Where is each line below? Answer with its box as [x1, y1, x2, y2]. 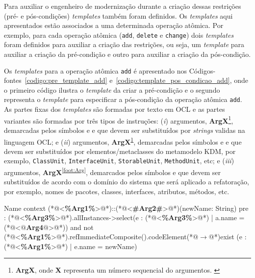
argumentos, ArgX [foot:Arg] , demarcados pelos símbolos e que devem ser [4, 166, 221, 177]
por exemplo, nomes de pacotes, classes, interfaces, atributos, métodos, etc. [4, 186, 229, 196]
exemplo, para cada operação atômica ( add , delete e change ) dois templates [4, 29, 234, 40]
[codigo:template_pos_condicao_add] [116, 75, 230, 85]
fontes [4, 75, 22, 85]
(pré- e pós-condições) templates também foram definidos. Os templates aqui [4, 10, 233, 21]
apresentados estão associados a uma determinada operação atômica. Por [4, 20, 224, 30]
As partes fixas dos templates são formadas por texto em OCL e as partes [4, 104, 225, 114]
